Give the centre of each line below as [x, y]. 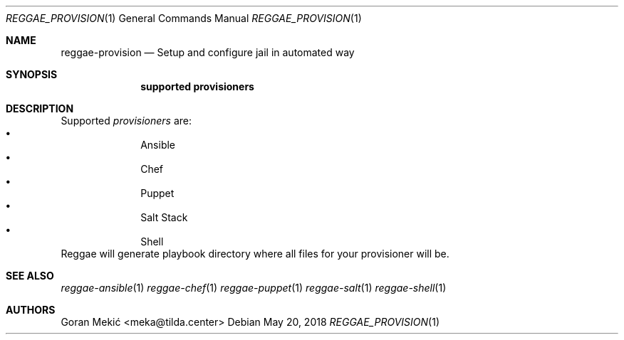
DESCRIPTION [40, 108]
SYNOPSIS [32, 74]
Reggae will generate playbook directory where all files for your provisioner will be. [255, 254]
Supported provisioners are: [126, 121]
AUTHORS [31, 310]
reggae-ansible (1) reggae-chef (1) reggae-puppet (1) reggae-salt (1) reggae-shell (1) [254, 288]
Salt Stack [164, 217]
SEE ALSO [30, 276]
